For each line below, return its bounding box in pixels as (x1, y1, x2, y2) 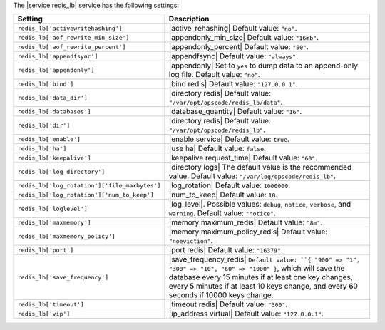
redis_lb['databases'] (17, 108, 92, 115)
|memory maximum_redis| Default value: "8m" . (168, 217, 323, 227)
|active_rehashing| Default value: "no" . (168, 24, 297, 33)
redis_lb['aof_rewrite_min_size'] (17, 33, 130, 41)
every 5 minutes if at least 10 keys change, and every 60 (168, 282, 358, 292)
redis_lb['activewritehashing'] (17, 24, 123, 32)
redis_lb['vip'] (17, 310, 71, 317)
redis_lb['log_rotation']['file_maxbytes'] (17, 182, 161, 189)
